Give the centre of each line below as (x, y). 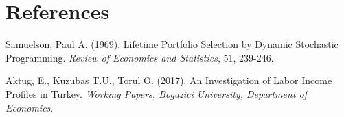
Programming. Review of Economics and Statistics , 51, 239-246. (140, 57)
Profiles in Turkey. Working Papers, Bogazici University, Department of (156, 93)
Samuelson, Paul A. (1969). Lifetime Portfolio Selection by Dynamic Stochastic (172, 44)
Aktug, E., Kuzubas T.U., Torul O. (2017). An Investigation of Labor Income (169, 80)
